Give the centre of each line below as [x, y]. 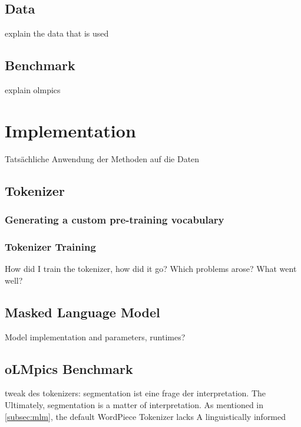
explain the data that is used [57, 33]
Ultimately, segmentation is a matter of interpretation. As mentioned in [134, 404]
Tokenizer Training [50, 246]
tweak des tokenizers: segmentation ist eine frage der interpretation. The [135, 393]
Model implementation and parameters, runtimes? [95, 336]
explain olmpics [33, 90]
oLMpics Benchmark [69, 368]
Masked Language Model [82, 312]
